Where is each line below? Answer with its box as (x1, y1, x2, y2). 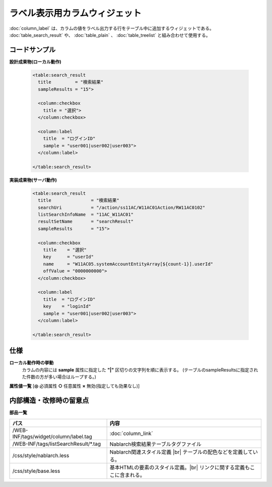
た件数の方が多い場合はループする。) (22, 373, 97, 380)
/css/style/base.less (12, 467, 60, 474)
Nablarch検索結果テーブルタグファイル (109, 441, 201, 448)
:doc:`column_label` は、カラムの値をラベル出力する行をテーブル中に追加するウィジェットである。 (9, 25, 214, 31)
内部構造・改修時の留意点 (9, 396, 89, 405)
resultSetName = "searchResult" (38, 219, 133, 225)
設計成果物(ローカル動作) (9, 59, 61, 65)
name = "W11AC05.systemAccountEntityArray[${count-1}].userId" (43, 261, 214, 267)
